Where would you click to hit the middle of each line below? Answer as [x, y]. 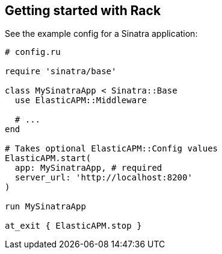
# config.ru [33, 52]
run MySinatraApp [45, 207]
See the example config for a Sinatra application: [101, 34]
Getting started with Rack [83, 11]
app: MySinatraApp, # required [88, 168]
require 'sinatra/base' [61, 71]
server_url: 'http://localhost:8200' [103, 178]
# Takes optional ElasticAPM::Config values [112, 149]
